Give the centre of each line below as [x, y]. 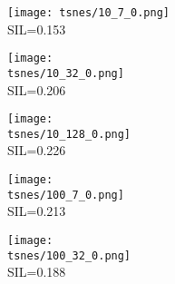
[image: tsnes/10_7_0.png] [88, 13]
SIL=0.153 [37, 29]
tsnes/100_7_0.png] [66, 195]
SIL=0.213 [37, 211]
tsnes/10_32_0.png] [66, 73]
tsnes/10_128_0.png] [69, 134]
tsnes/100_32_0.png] [69, 255]
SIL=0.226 [37, 150]
